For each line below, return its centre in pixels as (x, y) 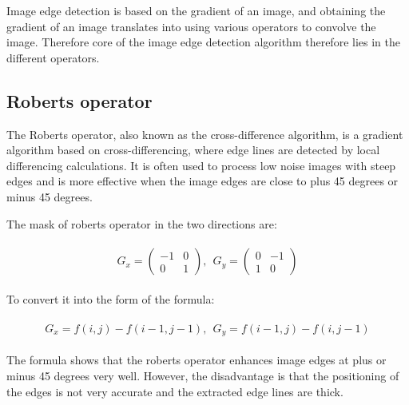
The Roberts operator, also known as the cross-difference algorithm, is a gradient (205, 134)
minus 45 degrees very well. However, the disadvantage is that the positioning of (203, 375)
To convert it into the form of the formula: (111, 299)
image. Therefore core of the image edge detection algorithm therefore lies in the (203, 42)
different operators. (53, 57)
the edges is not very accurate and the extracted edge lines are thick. (175, 391)
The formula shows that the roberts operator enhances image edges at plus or (197, 360)
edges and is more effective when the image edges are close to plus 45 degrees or (203, 181)
